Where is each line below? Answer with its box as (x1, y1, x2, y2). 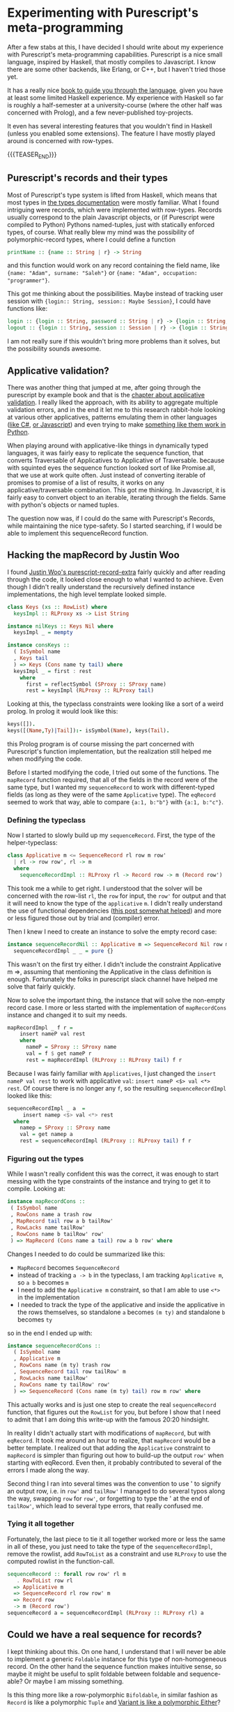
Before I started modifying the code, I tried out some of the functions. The (7, 768, 219, 776)
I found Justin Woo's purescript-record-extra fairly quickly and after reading (7, 568, 226, 576)
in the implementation (17, 1293, 80, 1301)
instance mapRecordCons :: (7, 1198, 86, 1205)
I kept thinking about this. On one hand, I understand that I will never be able (7, 1647, 226, 1655)
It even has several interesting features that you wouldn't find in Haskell (7, 121, 212, 130)
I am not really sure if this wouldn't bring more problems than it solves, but (7, 337, 221, 346)
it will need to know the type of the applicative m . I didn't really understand (7, 899, 223, 907)
